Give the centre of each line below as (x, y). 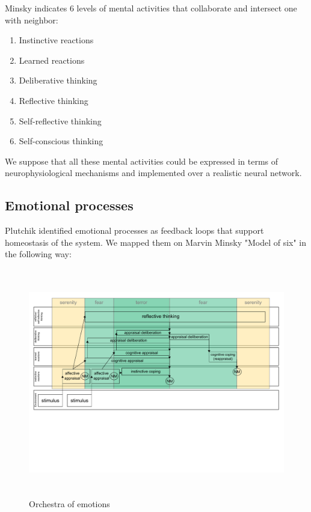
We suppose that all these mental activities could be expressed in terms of (142, 161)
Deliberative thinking (58, 80)
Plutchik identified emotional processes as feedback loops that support (134, 230)
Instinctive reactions (56, 40)
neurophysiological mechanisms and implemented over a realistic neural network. (153, 173)
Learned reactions (52, 60)
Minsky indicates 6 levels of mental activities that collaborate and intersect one (151, 8)
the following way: (38, 254)
